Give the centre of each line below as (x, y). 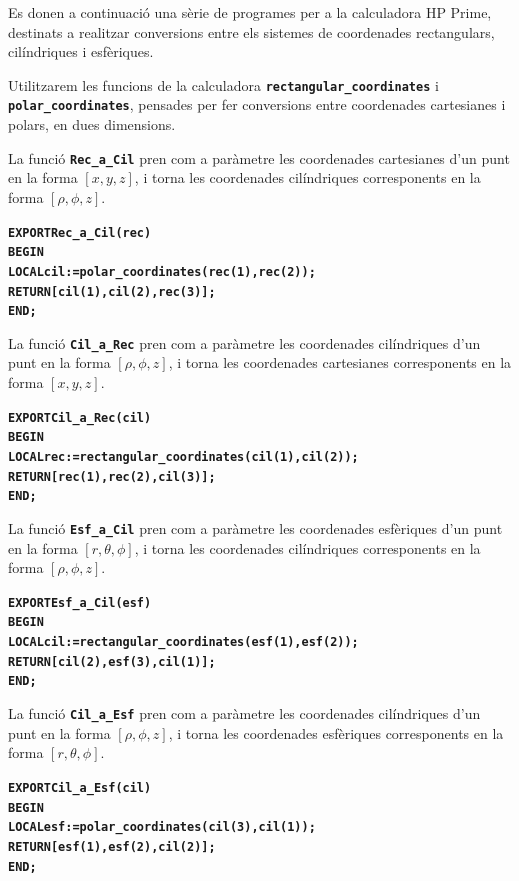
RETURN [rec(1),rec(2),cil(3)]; (112, 476)
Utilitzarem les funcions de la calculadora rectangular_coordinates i (223, 84)
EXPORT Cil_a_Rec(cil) (80, 417)
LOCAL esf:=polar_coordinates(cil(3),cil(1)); (162, 827)
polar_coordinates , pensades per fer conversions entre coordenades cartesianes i (257, 104)
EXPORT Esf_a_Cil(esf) (80, 602)
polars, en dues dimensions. (92, 124)
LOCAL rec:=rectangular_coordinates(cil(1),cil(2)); (183, 456)
